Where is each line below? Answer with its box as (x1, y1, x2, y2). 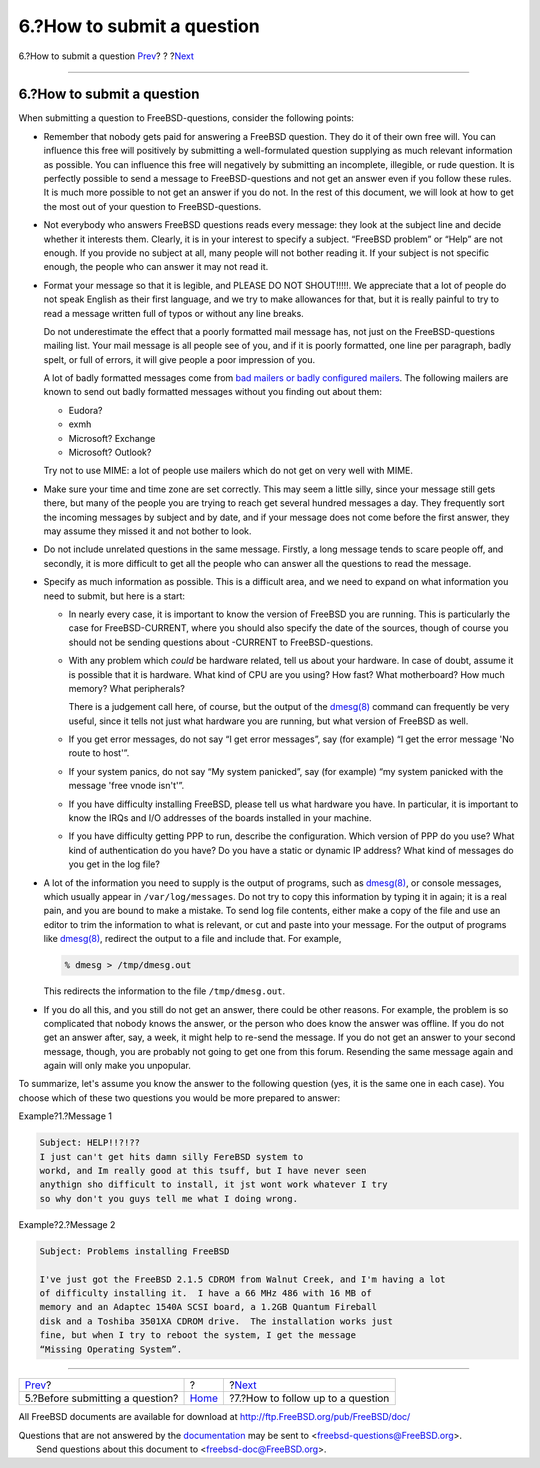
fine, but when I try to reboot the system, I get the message (39, 1330, 357, 1341)
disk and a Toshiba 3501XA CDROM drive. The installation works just (39, 1315, 394, 1327)
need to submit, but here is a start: (43, 590, 185, 602)
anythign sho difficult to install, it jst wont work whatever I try (39, 1179, 388, 1190)
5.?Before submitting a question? (24, 1391, 179, 1405)
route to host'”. (68, 747, 130, 759)
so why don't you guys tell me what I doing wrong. (39, 1193, 299, 1204)
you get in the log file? (68, 858, 160, 870)
